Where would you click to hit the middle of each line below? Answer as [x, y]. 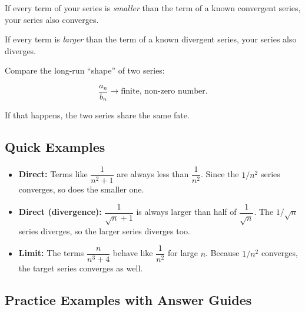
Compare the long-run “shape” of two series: [85, 70]
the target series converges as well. [81, 268]
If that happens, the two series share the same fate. [97, 115]
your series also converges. [52, 19]
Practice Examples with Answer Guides [128, 300]
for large [183, 253]
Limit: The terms [51, 253]
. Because [223, 253]
